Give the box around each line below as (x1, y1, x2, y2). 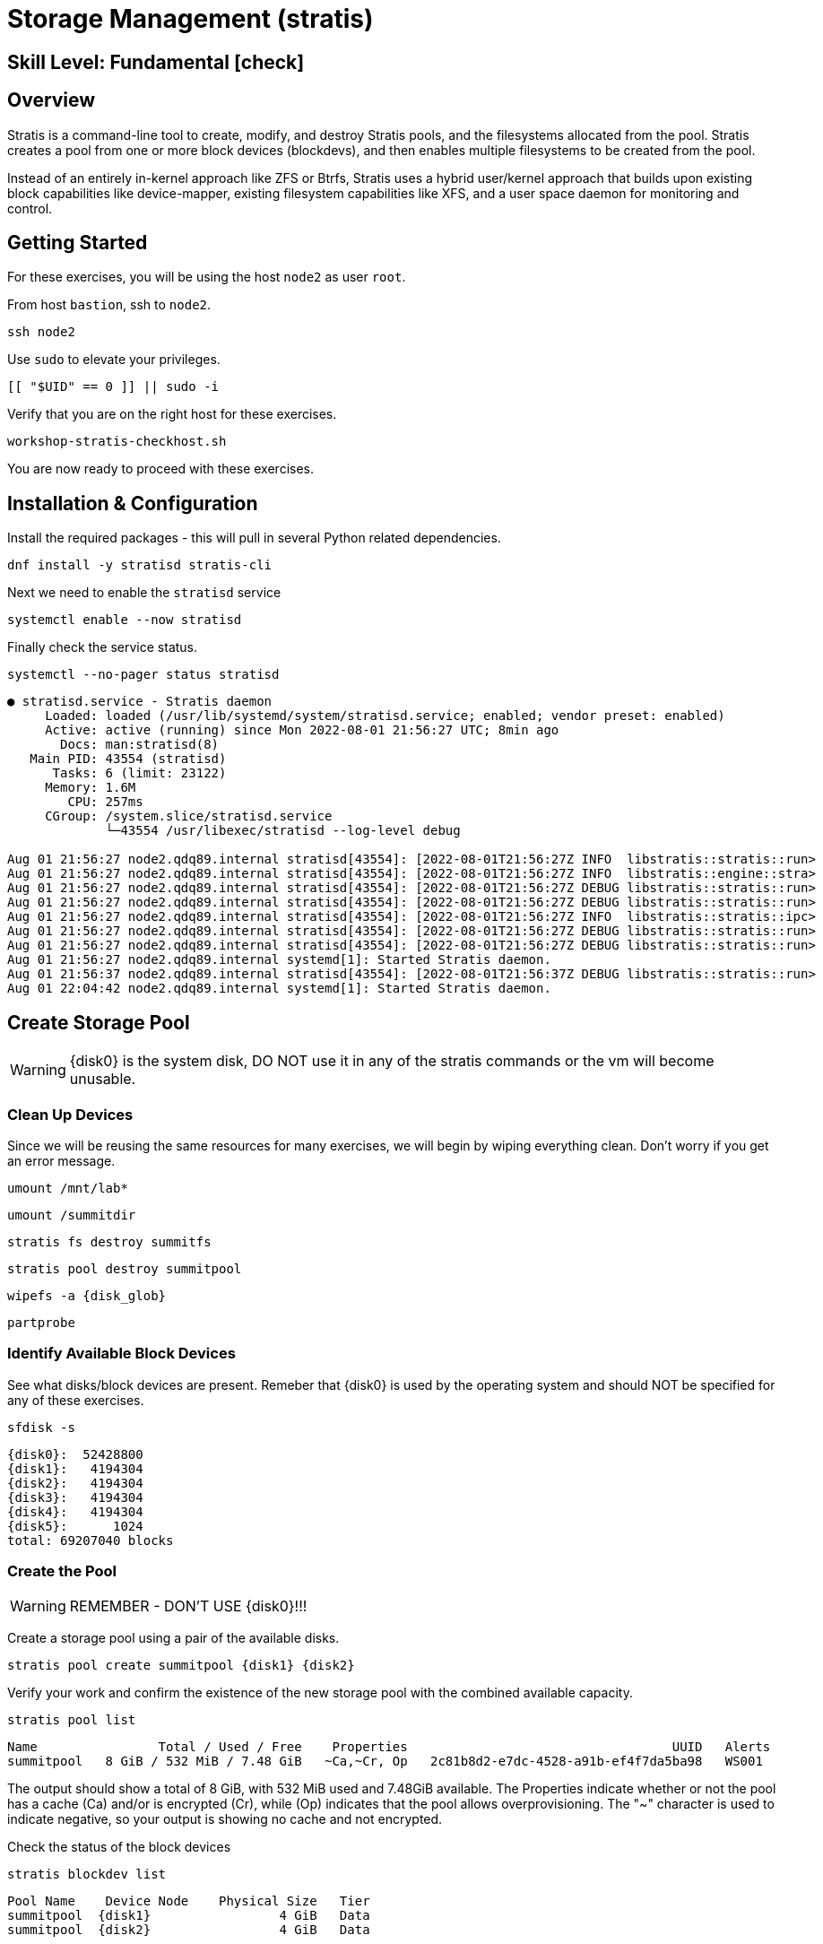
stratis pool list (7, 1713, 136, 1728)
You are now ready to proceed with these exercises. (7, 461, 314, 477)
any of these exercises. (7, 1392, 144, 1408)
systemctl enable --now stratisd (7, 612, 242, 628)
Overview (7, 89, 96, 112)
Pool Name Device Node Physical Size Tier (7, 1894, 370, 1909)
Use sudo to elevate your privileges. (7, 351, 221, 368)
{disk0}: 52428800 (7, 1446, 143, 1462)
